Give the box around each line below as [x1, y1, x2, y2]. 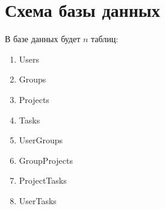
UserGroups [19, 134, 63, 146]
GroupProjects [19, 154, 73, 166]
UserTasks [19, 194, 57, 207]
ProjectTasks [19, 174, 67, 187]
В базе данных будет [5, 33, 81, 45]
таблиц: [91, 33, 119, 45]
